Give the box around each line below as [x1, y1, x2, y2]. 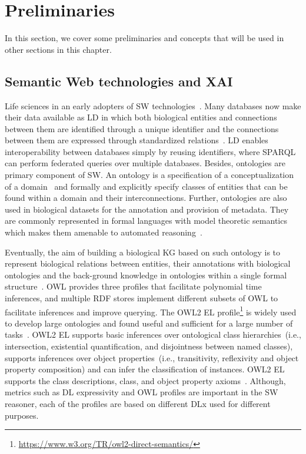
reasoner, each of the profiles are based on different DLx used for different [5, 398, 271, 410]
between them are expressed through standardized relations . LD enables [5, 134, 268, 146]
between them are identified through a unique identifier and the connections [5, 122, 279, 134]
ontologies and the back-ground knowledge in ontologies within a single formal [5, 268, 287, 281]
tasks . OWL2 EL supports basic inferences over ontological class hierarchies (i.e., [5, 328, 301, 341]
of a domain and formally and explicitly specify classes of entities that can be [5, 180, 288, 192]
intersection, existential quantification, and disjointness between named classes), [5, 340, 293, 352]
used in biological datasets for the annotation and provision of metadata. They [5, 203, 289, 215]
